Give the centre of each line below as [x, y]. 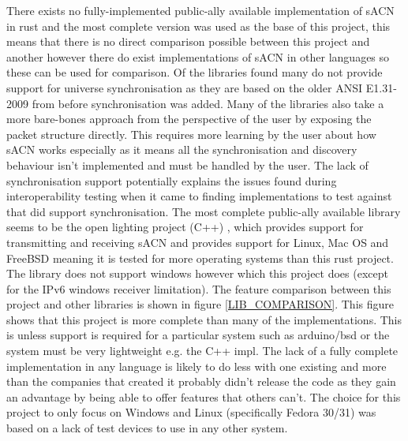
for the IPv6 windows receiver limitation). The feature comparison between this [199, 288]
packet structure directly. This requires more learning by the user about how [191, 134]
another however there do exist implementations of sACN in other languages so [198, 56]
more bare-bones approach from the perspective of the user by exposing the [189, 119]
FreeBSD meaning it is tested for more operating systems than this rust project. [200, 258]
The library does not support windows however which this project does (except [197, 273]
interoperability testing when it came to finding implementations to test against [199, 196]
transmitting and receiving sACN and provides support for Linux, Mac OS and [198, 242]
